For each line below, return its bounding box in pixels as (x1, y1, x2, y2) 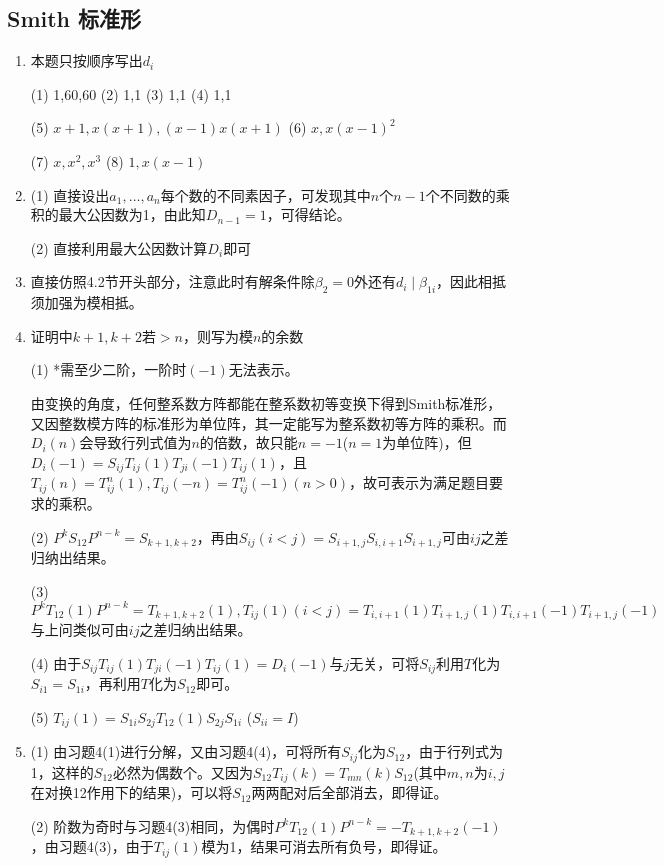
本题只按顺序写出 (30, 50, 143, 71)
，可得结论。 (266, 204, 351, 225)
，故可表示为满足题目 (349, 472, 489, 493)
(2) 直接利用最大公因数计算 (30, 237, 208, 258)
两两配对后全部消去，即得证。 (251, 782, 448, 803)
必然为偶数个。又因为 (112, 761, 253, 782)
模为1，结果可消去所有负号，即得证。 (201, 836, 447, 857)
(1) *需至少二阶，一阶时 (30, 359, 187, 380)
